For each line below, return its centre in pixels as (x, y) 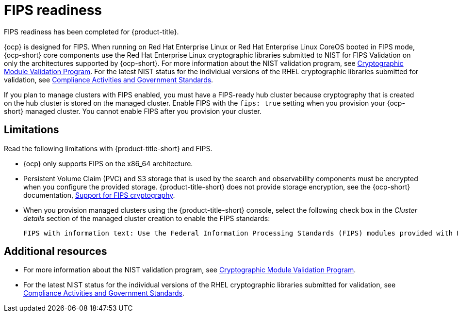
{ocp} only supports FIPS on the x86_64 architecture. (108, 163)
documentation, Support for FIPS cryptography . (99, 195)
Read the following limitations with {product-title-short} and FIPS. (108, 148)
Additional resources (56, 252)
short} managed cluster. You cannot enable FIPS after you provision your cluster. (133, 111)
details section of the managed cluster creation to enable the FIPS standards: (147, 218)
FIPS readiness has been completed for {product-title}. (91, 32)
